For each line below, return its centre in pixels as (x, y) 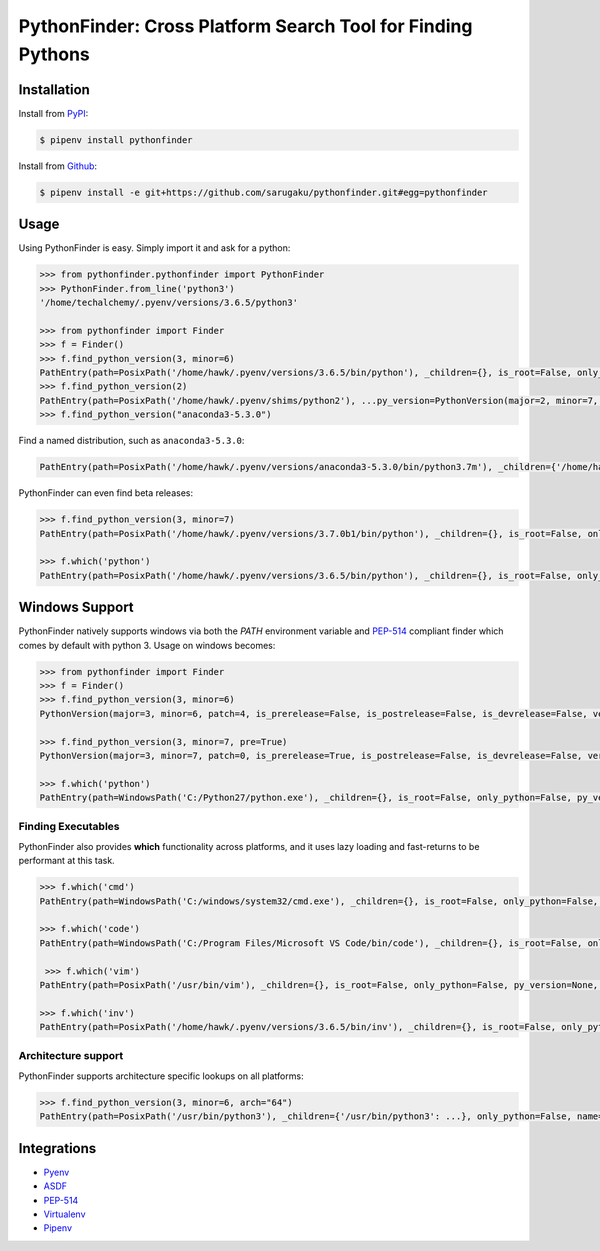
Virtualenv (64, 1214)
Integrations (57, 1148)
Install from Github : (58, 166)
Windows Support (76, 607)
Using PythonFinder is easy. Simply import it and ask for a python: (154, 248)
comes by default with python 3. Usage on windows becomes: (147, 645)
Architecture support (71, 1056)
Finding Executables (69, 827)
